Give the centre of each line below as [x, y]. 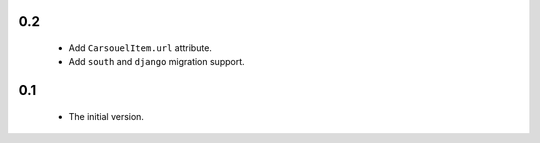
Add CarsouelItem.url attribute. [140, 48]
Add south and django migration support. [156, 62]
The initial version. [106, 116]
